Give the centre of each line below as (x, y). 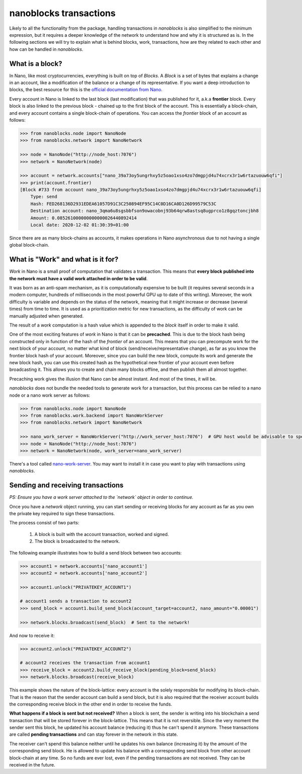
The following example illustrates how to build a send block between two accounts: (96, 553)
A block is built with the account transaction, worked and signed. (102, 534)
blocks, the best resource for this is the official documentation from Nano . (86, 90)
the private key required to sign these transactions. (62, 513)
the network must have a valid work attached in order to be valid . (79, 278)
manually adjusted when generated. (47, 316)
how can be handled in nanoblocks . (46, 49)
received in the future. (32, 765)
